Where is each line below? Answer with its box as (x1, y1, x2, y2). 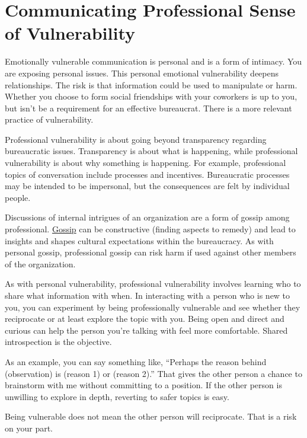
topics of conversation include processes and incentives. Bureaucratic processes (5, 168, 290, 180)
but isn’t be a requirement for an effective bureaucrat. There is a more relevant (5, 101, 292, 114)
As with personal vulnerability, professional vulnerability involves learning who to (5, 277, 301, 290)
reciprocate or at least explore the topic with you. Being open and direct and (5, 312, 284, 325)
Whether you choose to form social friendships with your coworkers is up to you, (5, 90, 298, 103)
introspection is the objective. (5, 335, 112, 348)
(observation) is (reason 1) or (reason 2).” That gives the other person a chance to (5, 367, 302, 379)
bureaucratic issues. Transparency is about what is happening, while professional (5, 145, 298, 157)
